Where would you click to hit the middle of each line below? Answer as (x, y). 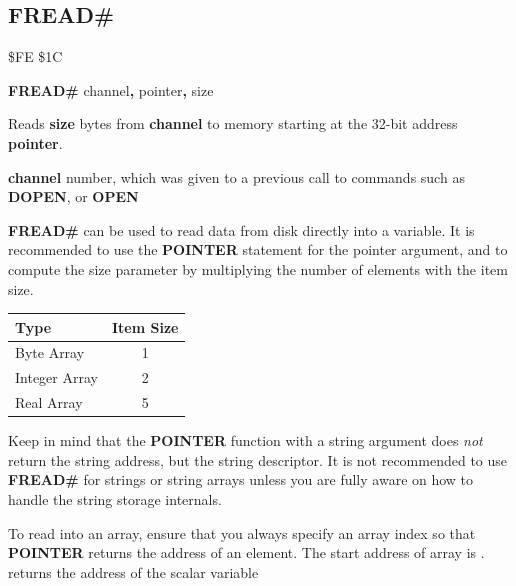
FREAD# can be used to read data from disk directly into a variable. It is (241, 229)
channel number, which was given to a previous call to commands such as (236, 176)
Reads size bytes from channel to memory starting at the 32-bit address (233, 123)
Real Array (49, 402)
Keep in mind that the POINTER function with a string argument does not (245, 440)
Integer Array (56, 377)
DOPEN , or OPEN (73, 196)
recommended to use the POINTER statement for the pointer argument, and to (258, 249)
